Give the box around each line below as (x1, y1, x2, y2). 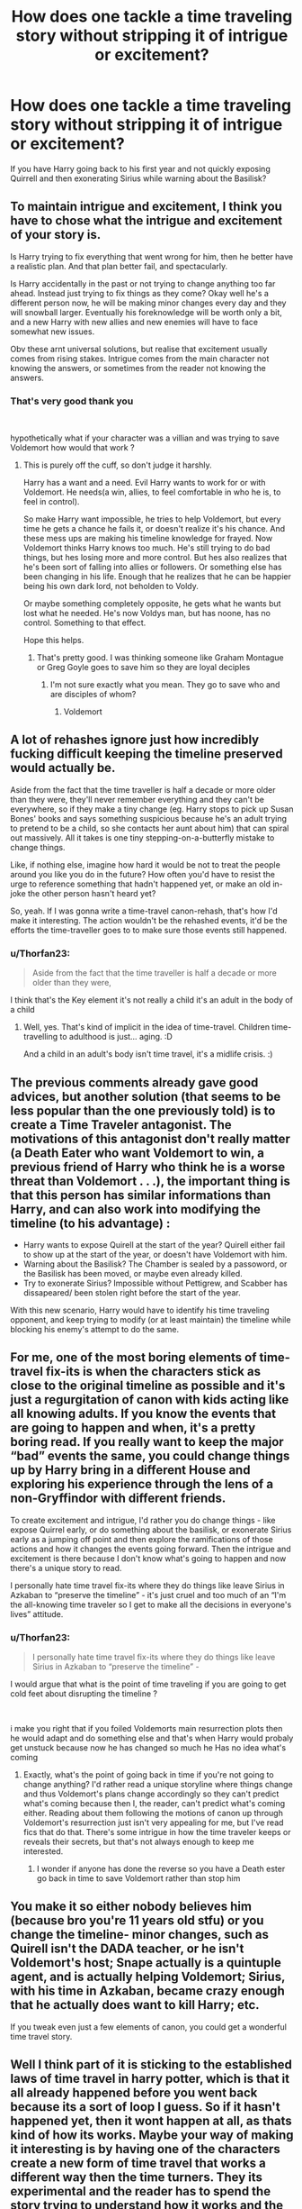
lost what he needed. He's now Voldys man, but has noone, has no (22, 608, 271, 619)
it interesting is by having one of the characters (10, 2141, 281, 2157)
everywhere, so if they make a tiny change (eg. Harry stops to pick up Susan (10, 804, 294, 814)
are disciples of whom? (49, 689, 137, 700)
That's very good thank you (10, 395, 134, 407)
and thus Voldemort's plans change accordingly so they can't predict (22, 1788, 280, 1799)
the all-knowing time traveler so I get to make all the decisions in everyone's (10, 1599, 292, 1610)
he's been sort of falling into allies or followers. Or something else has (22, 561, 282, 573)
